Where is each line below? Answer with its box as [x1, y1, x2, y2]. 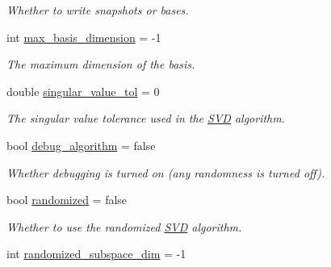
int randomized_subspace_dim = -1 [6, 245, 186, 262]
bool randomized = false [6, 191, 128, 208]
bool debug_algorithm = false [6, 136, 156, 153]
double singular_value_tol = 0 [6, 82, 160, 99]
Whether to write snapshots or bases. [6, 2, 189, 18]
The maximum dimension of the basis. [6, 56, 195, 73]
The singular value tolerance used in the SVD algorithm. [6, 110, 286, 127]
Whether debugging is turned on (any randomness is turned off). [6, 164, 325, 181]
